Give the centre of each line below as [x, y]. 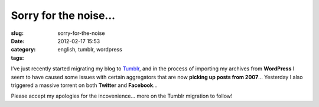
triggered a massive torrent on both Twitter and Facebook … [84, 85]
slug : [17, 33]
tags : [17, 58]
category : [23, 50]
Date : [18, 41]
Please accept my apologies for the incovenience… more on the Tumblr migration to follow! [122, 96]
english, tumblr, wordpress [90, 50]
